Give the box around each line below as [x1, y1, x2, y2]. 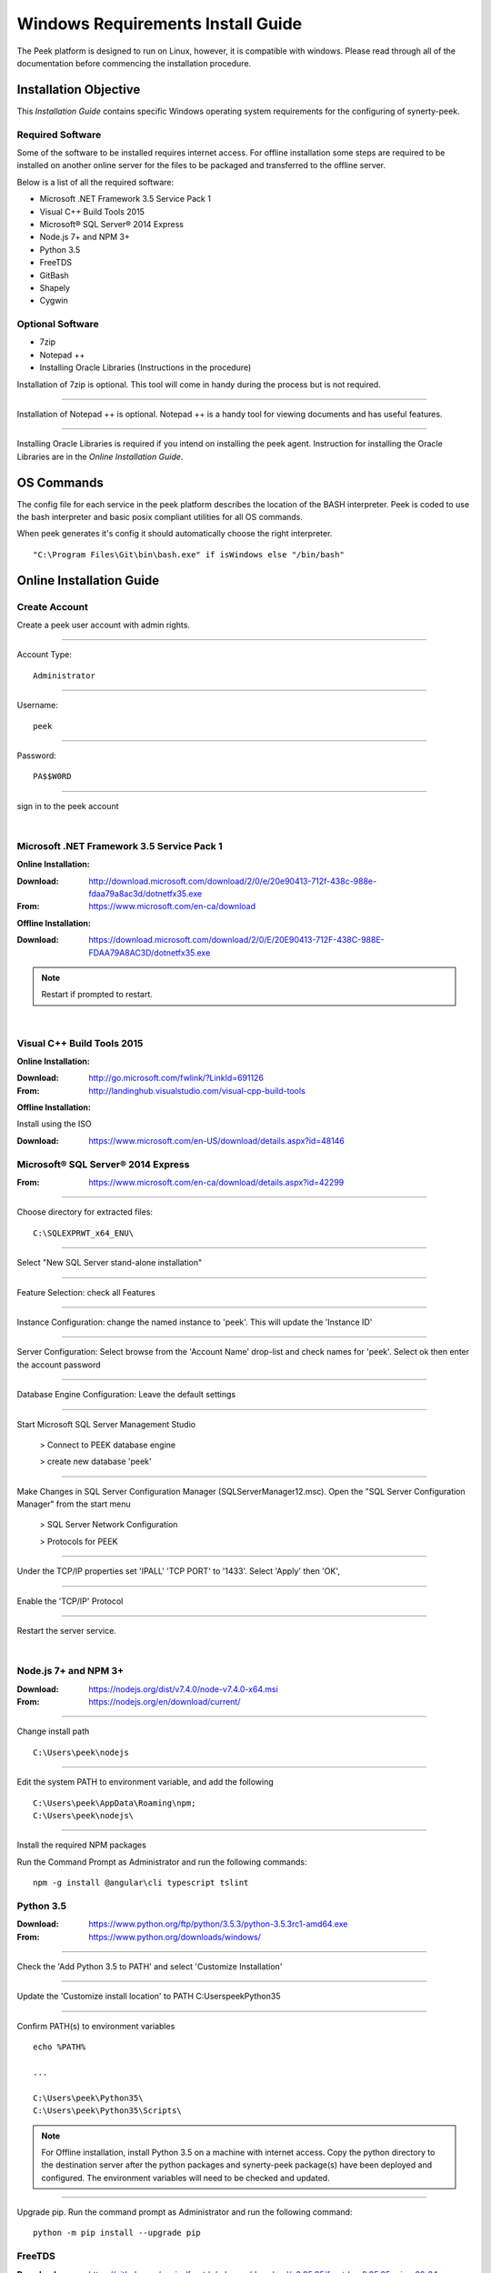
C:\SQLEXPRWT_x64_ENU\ [33, 1227, 135, 1238]
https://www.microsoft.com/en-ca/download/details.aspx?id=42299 [88, 1177, 345, 1188]
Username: [16, 700, 59, 711]
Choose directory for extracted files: [16, 1207, 154, 1217]
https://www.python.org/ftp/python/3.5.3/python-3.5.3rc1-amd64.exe [88, 1918, 348, 1929]
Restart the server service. [16, 1626, 117, 1637]
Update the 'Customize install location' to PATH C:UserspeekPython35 [16, 1991, 281, 2002]
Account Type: [16, 649, 72, 660]
